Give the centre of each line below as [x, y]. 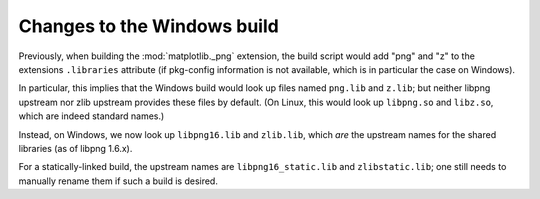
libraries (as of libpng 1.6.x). [75, 148]
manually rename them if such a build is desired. [118, 181]
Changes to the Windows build [148, 26]
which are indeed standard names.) [91, 116]
